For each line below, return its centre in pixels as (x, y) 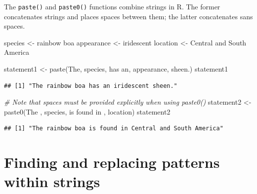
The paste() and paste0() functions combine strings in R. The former (112, 6)
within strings (52, 181)
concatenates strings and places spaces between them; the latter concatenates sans (128, 16)
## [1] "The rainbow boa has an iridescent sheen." (91, 86)
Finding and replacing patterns (112, 162)
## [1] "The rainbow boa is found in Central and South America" (114, 129)
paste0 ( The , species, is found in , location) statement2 (87, 111)
